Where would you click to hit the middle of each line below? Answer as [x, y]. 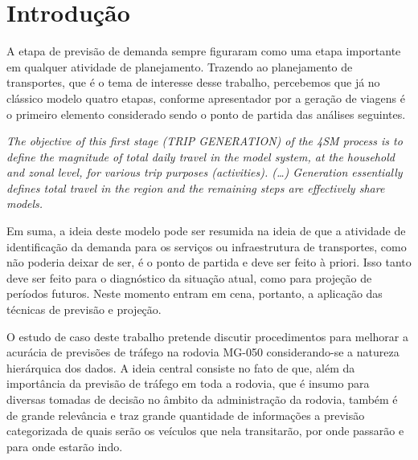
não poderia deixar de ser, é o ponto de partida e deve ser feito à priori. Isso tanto [209, 262]
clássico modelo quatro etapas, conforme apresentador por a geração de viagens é [206, 98]
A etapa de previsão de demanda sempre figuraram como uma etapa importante [204, 51]
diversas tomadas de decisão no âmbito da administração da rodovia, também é [202, 399]
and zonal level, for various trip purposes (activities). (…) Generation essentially [205, 172]
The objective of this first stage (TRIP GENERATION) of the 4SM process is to [205, 141]
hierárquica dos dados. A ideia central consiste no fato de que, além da [181, 367]
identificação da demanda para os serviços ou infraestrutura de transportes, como [207, 246]
